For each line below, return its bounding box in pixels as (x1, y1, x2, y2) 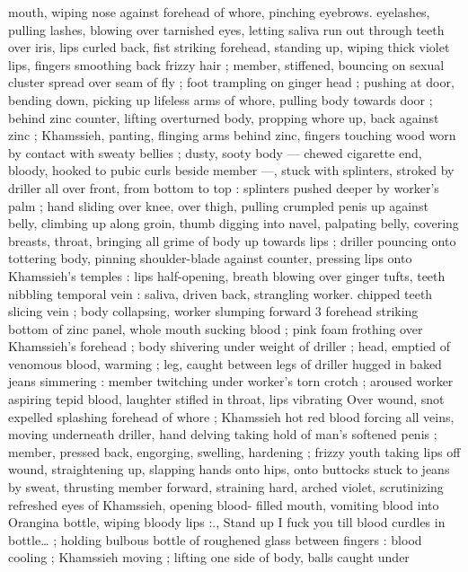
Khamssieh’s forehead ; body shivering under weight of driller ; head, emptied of (8, 337, 451, 356)
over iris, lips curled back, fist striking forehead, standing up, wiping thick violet (8, 38, 450, 57)
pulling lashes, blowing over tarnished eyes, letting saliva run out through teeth (8, 20, 445, 39)
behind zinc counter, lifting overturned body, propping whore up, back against (8, 108, 439, 127)
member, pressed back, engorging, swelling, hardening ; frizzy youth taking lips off (8, 442, 461, 461)
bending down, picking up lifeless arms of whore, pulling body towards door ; (8, 90, 433, 109)
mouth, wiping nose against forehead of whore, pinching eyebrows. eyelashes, (8, 3, 430, 21)
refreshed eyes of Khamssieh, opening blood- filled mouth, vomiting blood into (8, 495, 439, 514)
